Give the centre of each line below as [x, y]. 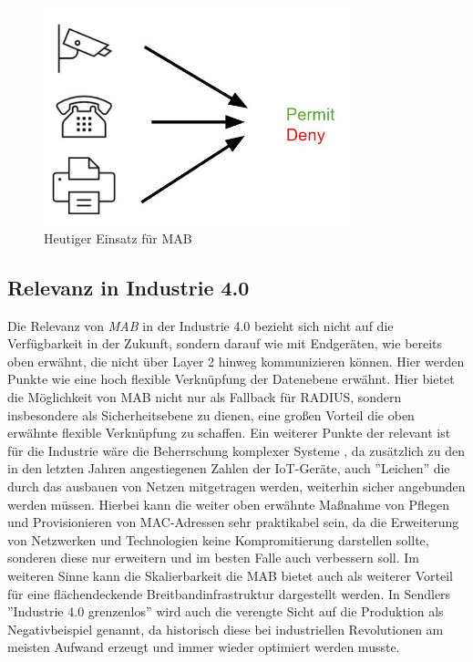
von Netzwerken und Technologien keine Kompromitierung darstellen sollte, [218, 539]
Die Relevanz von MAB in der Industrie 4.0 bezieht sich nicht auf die [201, 325]
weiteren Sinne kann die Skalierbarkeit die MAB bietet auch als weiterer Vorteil [230, 575]
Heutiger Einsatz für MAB [118, 238]
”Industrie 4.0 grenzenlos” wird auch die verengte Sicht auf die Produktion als [226, 611]
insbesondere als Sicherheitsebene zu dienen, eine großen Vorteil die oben [211, 414]
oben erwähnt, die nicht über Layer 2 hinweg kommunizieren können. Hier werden [236, 361]
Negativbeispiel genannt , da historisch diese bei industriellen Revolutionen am [226, 629]
